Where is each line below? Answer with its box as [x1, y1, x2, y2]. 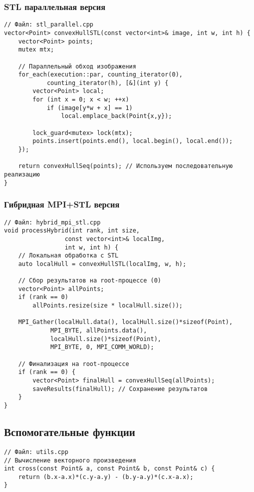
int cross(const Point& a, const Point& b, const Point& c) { [4, 465, 215, 472]
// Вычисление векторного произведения [4, 456, 136, 464]
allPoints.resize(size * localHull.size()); [32, 302, 183, 309]
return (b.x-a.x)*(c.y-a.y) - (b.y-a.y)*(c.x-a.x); [18, 473, 194, 480]
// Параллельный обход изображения [18, 62, 136, 70]
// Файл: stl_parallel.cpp [4, 21, 93, 28]
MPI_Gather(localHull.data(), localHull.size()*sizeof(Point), [18, 318, 233, 326]
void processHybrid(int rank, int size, [4, 227, 140, 234]
